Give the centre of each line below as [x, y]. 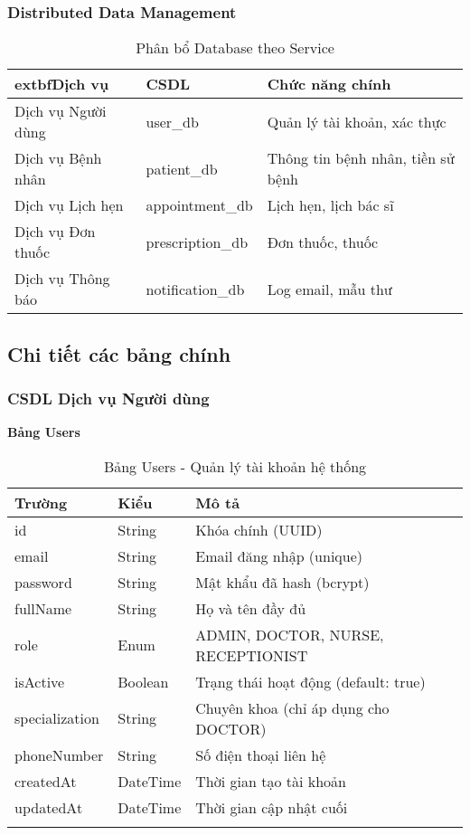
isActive [40, 681]
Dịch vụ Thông [62, 279]
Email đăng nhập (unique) [279, 555]
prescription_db [197, 242]
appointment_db [199, 205]
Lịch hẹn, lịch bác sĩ [330, 205]
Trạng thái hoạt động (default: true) [310, 681]
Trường [41, 502]
